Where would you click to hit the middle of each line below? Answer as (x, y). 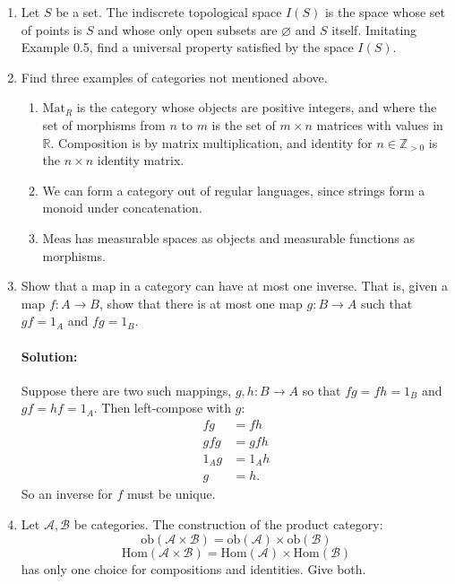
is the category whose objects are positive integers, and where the (257, 107)
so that (322, 390)
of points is (52, 29)
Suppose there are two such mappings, (126, 390)
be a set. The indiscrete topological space (169, 12)
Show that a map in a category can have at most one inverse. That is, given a (235, 286)
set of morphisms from (104, 124)
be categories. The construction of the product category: (228, 524)
